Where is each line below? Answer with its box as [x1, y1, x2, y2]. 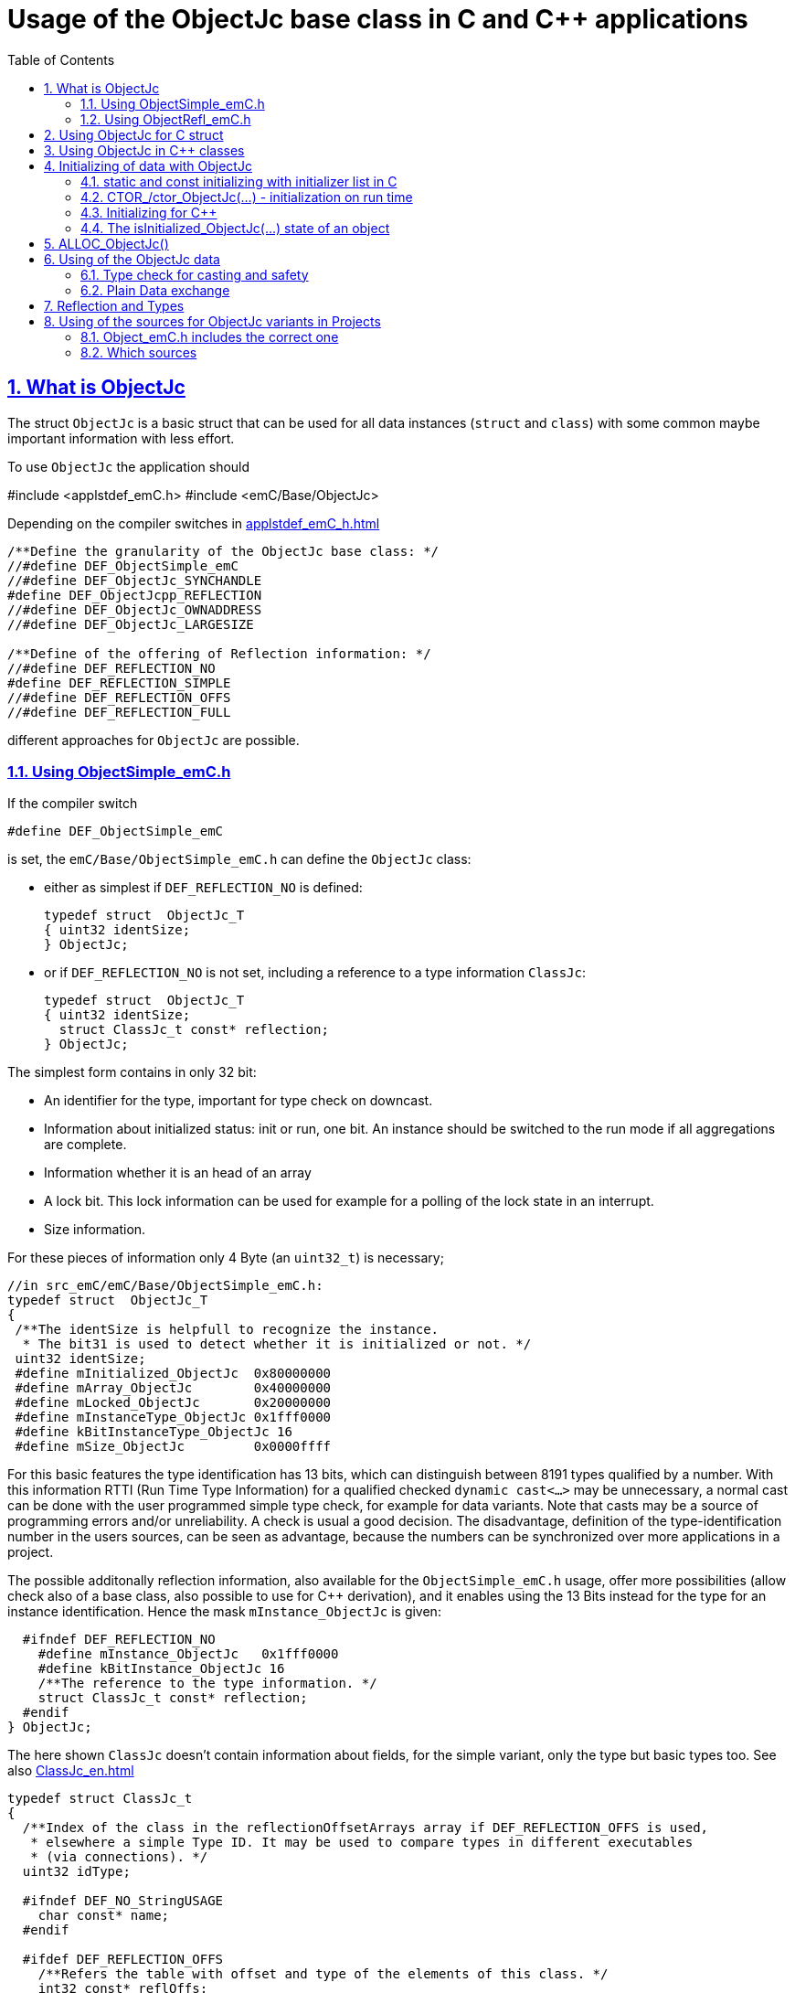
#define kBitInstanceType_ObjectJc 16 [15, 1424, 292, 1440]
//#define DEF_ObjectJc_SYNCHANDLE [7, 572, 262, 588]
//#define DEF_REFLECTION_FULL [7, 704, 231, 719]
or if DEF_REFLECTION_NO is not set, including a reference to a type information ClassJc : [44, 965, 586, 981]
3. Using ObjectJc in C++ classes [44, 142, 245, 158]
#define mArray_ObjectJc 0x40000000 [15, 1380, 332, 1396]
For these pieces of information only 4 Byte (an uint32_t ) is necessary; [7, 1250, 444, 1266]
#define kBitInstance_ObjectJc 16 [37, 1661, 285, 1677]
